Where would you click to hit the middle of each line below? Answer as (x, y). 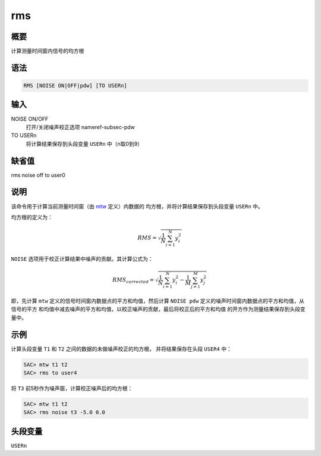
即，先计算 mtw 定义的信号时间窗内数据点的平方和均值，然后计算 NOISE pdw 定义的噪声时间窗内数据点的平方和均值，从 (158, 301)
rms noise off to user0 (38, 175)
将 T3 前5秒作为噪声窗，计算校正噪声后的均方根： (72, 388)
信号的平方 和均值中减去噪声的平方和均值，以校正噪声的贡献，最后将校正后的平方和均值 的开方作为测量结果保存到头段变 (158, 309)
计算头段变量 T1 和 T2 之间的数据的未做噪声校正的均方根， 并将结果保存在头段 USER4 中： (121, 349)
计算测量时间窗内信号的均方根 (48, 51)
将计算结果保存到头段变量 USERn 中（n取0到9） (84, 143)
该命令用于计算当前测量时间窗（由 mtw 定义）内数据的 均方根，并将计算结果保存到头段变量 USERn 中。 (137, 206)
